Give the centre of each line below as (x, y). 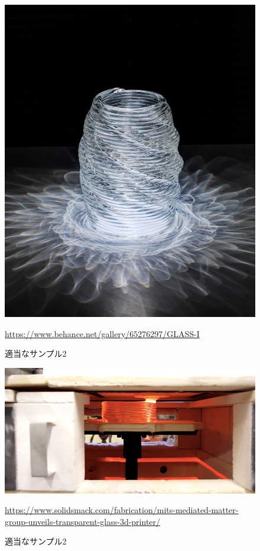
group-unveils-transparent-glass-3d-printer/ (83, 521)
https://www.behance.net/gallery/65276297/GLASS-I (102, 333)
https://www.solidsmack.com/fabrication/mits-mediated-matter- (122, 510)
